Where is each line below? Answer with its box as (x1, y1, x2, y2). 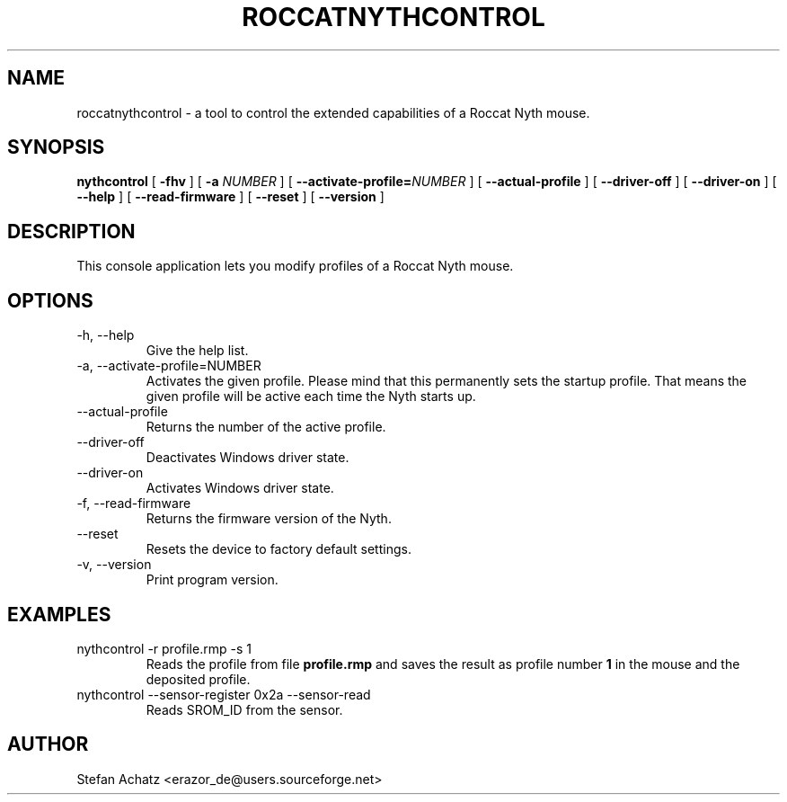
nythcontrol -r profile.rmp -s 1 (76, 640, 252, 656)
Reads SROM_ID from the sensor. (146, 701, 343, 717)
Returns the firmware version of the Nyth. (146, 511, 392, 527)
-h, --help (76, 327, 135, 343)
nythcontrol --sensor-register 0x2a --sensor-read (76, 686, 371, 702)
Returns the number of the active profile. (146, 419, 386, 435)
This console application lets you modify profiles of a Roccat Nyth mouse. (76, 258, 514, 274)
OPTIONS (7, 289, 93, 312)
